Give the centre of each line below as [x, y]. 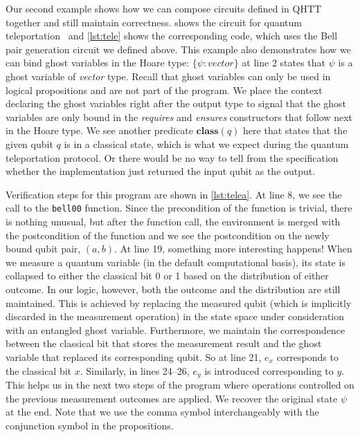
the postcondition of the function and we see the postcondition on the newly [168, 235]
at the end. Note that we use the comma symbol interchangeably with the [162, 412]
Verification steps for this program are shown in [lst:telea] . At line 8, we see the [174, 194]
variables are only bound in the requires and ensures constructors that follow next [179, 117]
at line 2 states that [284, 63]
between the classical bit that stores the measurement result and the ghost [164, 343]
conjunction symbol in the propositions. [90, 425]
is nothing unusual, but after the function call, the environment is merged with [173, 221]
